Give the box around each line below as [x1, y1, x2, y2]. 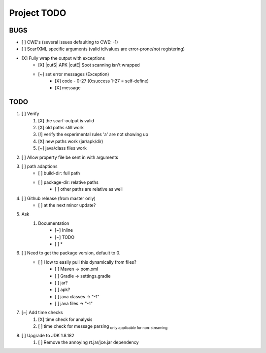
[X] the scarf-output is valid [38, 117, 95, 123]
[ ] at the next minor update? [38, 202, 96, 208]
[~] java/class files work [38, 145, 87, 151]
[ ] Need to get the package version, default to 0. [21, 250, 121, 256]
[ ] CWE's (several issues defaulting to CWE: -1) [21, 39, 118, 45]
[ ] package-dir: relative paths [38, 179, 99, 185]
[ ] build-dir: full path [38, 170, 80, 176]
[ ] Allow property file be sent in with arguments [21, 154, 118, 160]
